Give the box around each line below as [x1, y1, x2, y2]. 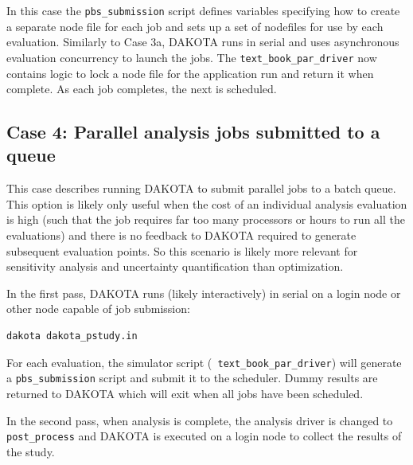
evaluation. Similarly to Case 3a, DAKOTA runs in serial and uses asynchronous [6, 33, 399, 50]
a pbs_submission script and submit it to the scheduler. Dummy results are [6, 369, 378, 386]
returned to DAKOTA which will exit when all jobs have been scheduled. [6, 385, 364, 401]
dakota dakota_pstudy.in [6, 330, 138, 342]
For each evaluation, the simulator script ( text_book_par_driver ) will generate [6, 354, 402, 370]
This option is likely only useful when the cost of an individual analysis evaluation [6, 195, 407, 212]
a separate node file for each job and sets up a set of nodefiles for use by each [6, 18, 384, 34]
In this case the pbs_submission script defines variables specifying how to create [6, 2, 400, 18]
